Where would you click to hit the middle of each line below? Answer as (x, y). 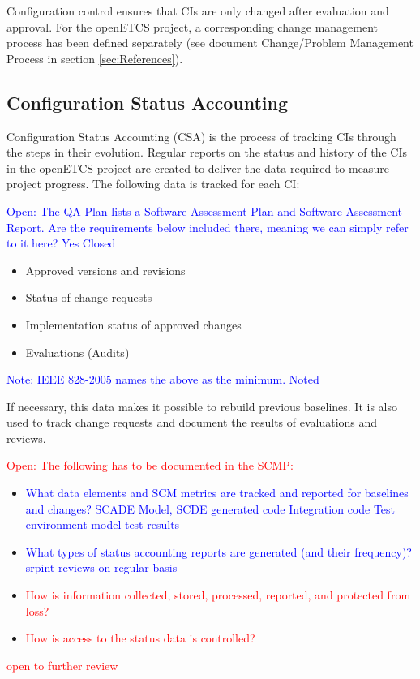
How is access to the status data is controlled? (140, 638)
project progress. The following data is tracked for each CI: (153, 184)
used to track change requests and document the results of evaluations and (192, 422)
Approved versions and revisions (105, 270)
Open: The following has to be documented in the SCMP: (150, 465)
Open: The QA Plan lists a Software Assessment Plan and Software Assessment (205, 211)
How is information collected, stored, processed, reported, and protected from (218, 595)
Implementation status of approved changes (133, 324)
